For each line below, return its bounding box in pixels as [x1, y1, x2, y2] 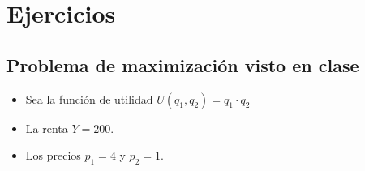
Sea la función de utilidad [25, 90, 153, 107]
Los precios [25, 147, 81, 164]
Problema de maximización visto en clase [6, 52, 359, 77]
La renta [25, 119, 68, 136]
